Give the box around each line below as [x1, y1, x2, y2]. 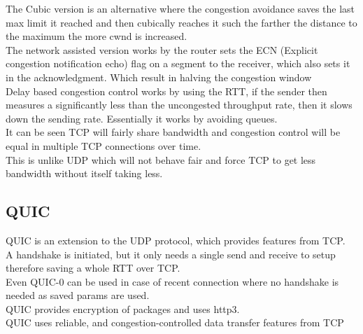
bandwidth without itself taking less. [6, 166, 163, 181]
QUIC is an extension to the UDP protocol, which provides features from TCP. [6, 232, 346, 247]
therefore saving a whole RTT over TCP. [6, 260, 180, 275]
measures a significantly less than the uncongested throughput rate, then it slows [6, 97, 353, 112]
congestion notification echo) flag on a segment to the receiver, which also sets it [6, 56, 350, 71]
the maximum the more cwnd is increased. [6, 29, 187, 43]
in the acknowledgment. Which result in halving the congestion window [6, 69, 312, 84]
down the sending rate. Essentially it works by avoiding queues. [6, 111, 278, 125]
